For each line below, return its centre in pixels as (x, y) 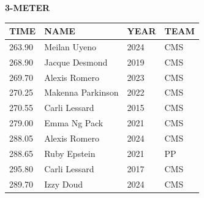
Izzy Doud (63, 184)
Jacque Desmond (76, 62)
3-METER (28, 7)
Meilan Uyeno (70, 46)
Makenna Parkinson (81, 92)
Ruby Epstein (70, 153)
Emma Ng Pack (74, 123)
